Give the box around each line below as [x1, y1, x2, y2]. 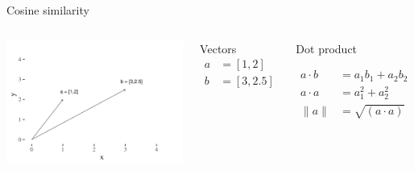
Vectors [200, 40, 237, 56]
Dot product [296, 40, 358, 56]
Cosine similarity [6, 2, 89, 18]
